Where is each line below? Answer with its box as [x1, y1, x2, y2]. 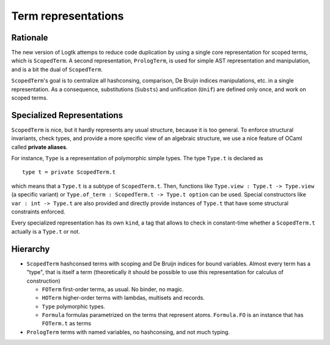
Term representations [11, 9, 124, 23]
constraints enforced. [11, 208, 65, 215]
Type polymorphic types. [42, 303, 106, 310]
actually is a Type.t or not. [11, 228, 81, 235]
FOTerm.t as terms [42, 320, 92, 327]
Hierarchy [11, 243, 50, 254]
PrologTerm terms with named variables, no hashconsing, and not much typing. [26, 328, 230, 336]
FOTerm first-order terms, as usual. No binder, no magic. [42, 285, 184, 293]
